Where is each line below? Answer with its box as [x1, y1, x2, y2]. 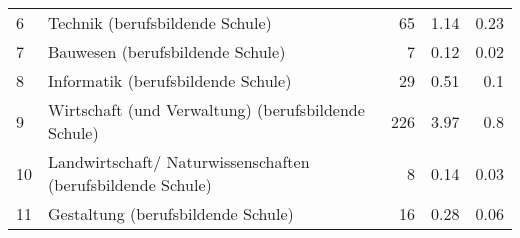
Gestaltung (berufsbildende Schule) [48, 202, 294, 225]
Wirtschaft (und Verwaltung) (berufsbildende [48, 98, 365, 121]
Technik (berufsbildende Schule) [48, 11, 272, 34]
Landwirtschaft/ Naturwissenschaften [48, 150, 310, 173]
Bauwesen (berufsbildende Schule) [48, 40, 286, 63]
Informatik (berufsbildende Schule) [48, 69, 292, 92]
